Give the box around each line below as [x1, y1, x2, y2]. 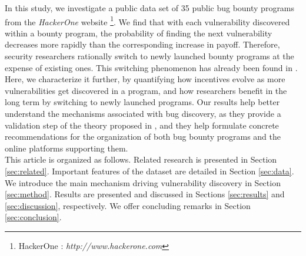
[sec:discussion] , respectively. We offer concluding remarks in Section [5, 199, 251, 211]
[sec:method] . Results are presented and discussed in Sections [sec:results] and [5, 188, 285, 200]
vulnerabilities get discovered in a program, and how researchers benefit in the [5, 84, 287, 96]
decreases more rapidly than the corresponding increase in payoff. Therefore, [5, 38, 280, 50]
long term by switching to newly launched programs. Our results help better [5, 96, 280, 108]
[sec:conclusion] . [5, 211, 62, 223]
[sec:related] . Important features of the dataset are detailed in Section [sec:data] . [5, 164, 294, 177]
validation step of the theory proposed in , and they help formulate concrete [5, 119, 279, 131]
